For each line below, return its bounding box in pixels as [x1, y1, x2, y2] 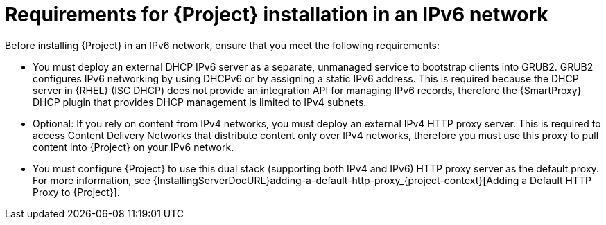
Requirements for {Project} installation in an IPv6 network [5, 3, 548, 26]
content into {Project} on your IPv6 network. [33, 141, 234, 153]
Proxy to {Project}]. [33, 186, 120, 198]
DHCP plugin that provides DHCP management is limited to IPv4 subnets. [33, 96, 367, 108]
